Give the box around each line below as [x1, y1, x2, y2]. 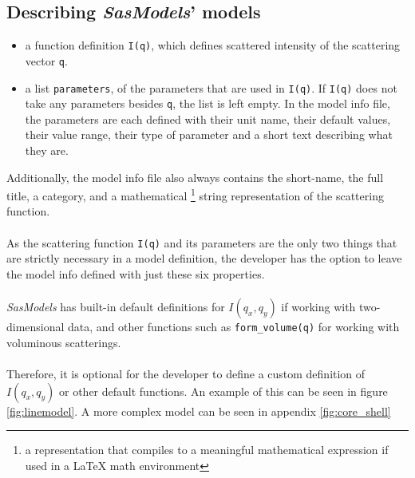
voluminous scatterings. [6, 334, 121, 350]
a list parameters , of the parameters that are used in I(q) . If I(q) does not [25, 79, 397, 96]
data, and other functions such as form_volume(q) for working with [68, 318, 400, 335]
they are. [25, 142, 69, 159]
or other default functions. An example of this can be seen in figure [59, 382, 388, 399]
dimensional [6, 318, 65, 335]
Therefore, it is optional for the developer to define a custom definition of [6, 365, 366, 381]
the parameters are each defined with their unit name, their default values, [25, 110, 391, 127]
